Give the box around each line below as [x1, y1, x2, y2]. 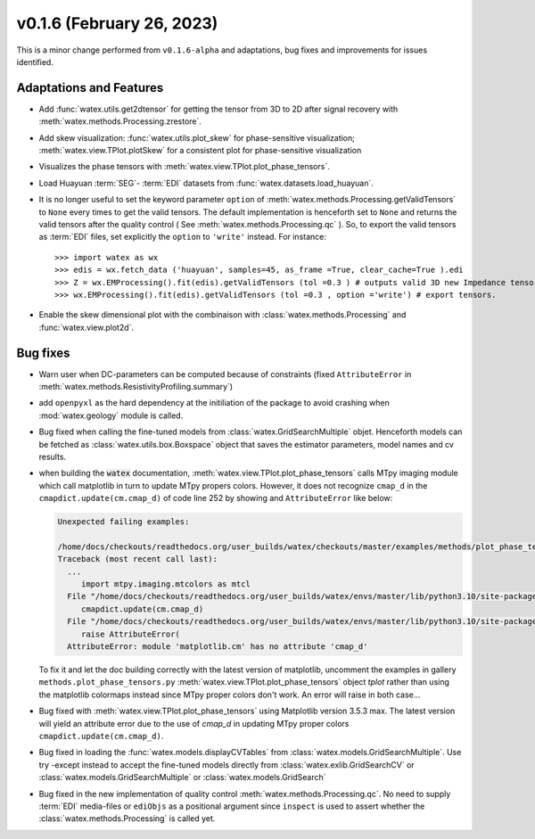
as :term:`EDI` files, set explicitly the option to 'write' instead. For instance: [38, 232, 327, 243]
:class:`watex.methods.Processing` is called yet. [38, 813, 216, 824]
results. [38, 451, 67, 462]
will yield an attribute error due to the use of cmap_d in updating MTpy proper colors [38, 718, 350, 728]
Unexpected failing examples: [57, 517, 190, 527]
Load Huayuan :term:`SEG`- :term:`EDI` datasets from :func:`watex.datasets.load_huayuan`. [38, 177, 374, 188]
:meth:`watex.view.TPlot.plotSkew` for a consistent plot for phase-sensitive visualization [38, 145, 362, 156]
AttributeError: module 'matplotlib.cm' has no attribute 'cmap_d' [67, 642, 368, 652]
